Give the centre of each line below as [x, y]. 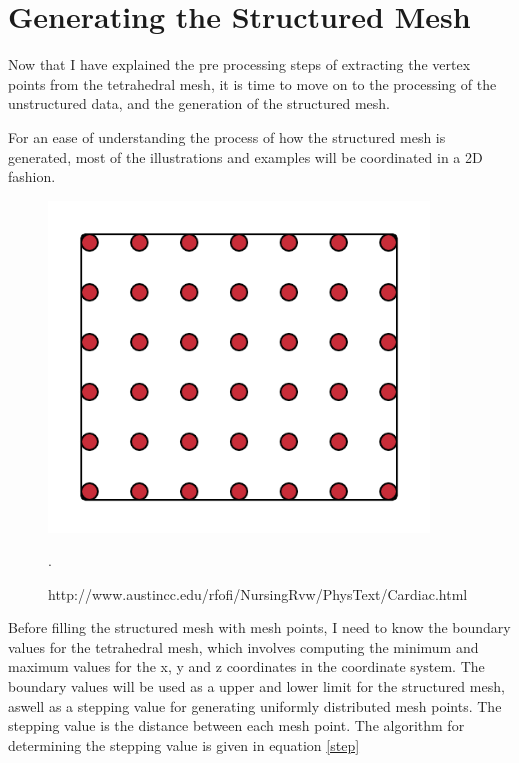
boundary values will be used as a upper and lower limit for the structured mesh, [256, 686]
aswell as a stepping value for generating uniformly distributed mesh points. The [255, 705]
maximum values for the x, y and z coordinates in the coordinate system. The [246, 666]
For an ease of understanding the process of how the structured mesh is [227, 136]
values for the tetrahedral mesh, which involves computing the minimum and [243, 646]
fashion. [32, 176]
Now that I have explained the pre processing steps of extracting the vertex [239, 64]
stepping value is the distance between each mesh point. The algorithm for [236, 725]
